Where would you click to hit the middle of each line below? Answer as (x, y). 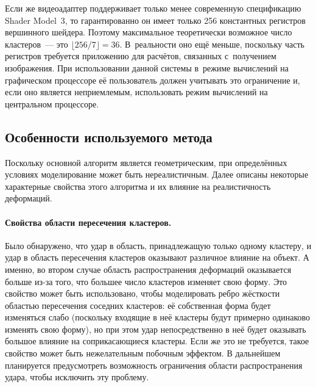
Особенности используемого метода (109, 136)
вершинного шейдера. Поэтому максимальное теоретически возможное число (149, 32)
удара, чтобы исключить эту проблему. (77, 377)
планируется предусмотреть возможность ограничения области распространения (154, 365)
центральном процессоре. (52, 103)
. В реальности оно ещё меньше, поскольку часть (212, 44)
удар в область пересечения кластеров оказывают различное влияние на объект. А (157, 257)
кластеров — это (37, 44)
